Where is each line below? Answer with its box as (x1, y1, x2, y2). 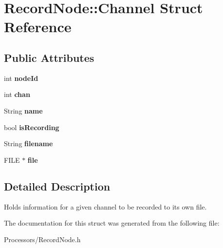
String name (4, 105, 43, 115)
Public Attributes (4, 50, 94, 65)
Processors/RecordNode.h (4, 234, 81, 244)
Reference (4, 17, 72, 37)
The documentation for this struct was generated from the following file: (4, 218, 220, 228)
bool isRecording (4, 122, 59, 132)
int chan (4, 89, 30, 99)
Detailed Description (4, 178, 111, 193)
